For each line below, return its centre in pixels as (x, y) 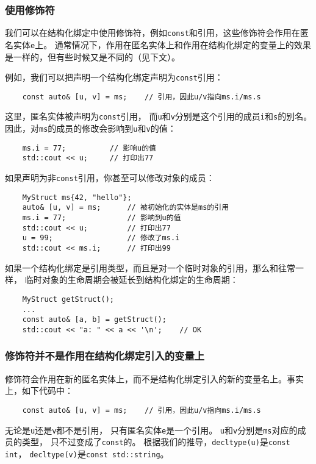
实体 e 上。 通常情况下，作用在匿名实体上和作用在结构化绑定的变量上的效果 (162, 44)
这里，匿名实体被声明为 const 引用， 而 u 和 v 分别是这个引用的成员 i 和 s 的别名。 (159, 116)
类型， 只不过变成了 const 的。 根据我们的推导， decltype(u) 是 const (156, 442)
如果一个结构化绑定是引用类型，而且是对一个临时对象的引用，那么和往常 (150, 267)
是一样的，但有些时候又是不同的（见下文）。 (92, 56)
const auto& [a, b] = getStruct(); (94, 320)
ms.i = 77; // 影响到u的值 (102, 218)
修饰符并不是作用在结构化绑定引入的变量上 (105, 356)
